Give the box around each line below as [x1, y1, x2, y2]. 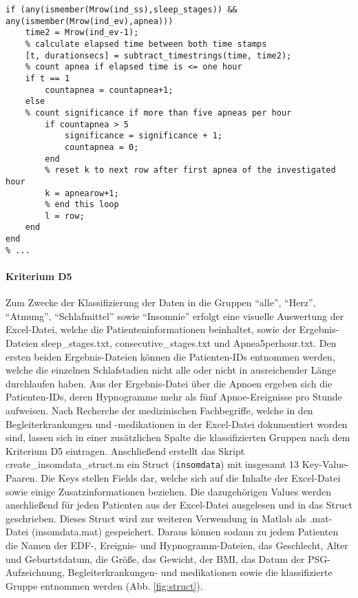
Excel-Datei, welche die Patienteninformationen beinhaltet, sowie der [6, 322, 296, 337]
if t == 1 [25, 73, 70, 83]
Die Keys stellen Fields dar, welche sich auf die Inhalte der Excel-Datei [41, 471, 341, 485]
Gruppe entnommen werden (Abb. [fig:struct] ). [6, 578, 203, 592]
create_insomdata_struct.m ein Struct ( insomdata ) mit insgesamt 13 [6, 457, 299, 471]
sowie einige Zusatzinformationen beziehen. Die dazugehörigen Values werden [6, 484, 332, 498]
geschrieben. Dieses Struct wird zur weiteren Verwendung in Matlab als [6, 511, 307, 525]
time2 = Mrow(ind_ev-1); [25, 28, 139, 38]
